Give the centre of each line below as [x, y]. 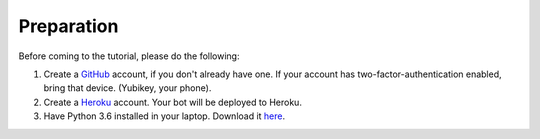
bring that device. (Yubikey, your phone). [127, 88]
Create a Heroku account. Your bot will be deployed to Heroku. [172, 102]
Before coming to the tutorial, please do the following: [129, 56]
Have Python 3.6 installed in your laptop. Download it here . [164, 116]
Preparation [68, 26]
